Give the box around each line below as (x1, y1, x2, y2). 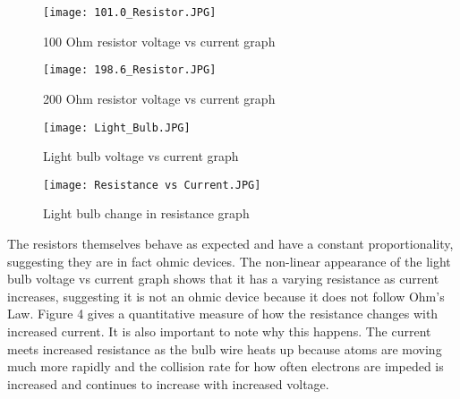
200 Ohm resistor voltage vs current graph (43, 89, 276, 107)
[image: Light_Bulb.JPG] (43, 121, 191, 134)
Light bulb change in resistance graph (43, 204, 250, 223)
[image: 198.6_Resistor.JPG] (43, 64, 217, 77)
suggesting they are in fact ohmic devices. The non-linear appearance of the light (7, 251, 451, 270)
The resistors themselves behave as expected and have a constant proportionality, (7, 234, 454, 252)
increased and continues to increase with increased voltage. (7, 374, 329, 393)
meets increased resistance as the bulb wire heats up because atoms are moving (7, 339, 442, 358)
